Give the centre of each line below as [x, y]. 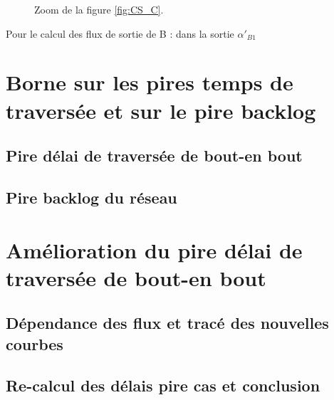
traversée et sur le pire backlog [161, 110]
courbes [35, 343]
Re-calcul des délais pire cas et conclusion [163, 385]
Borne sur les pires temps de [150, 82]
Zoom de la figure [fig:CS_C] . [99, 9]
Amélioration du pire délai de [154, 249]
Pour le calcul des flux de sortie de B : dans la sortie [120, 33]
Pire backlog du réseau [92, 197]
